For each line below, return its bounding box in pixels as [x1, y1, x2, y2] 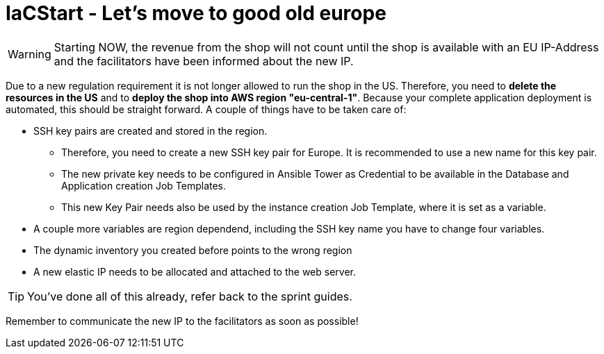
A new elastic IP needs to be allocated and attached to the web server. [33, 265, 356, 278]
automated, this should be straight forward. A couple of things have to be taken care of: [6, 103, 407, 115]
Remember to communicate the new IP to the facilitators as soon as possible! [6, 314, 359, 327]
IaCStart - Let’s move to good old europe [6, 1, 386, 25]
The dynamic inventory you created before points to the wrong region [33, 244, 352, 256]
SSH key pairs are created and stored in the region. [33, 124, 268, 137]
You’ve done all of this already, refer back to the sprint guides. [27, 289, 352, 303]
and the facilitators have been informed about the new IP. [54, 53, 354, 68]
